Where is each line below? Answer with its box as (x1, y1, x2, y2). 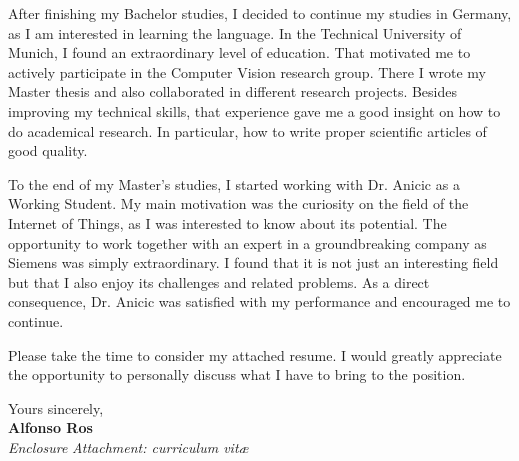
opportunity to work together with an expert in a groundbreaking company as (8, 232, 487, 253)
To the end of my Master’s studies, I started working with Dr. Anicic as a (8, 173, 460, 194)
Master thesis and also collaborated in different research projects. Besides (8, 81, 458, 102)
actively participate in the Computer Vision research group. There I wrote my (8, 61, 486, 82)
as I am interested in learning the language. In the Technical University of (8, 22, 462, 43)
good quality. (8, 140, 88, 161)
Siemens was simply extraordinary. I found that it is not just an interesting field (8, 252, 499, 273)
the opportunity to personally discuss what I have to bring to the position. (8, 364, 466, 385)
